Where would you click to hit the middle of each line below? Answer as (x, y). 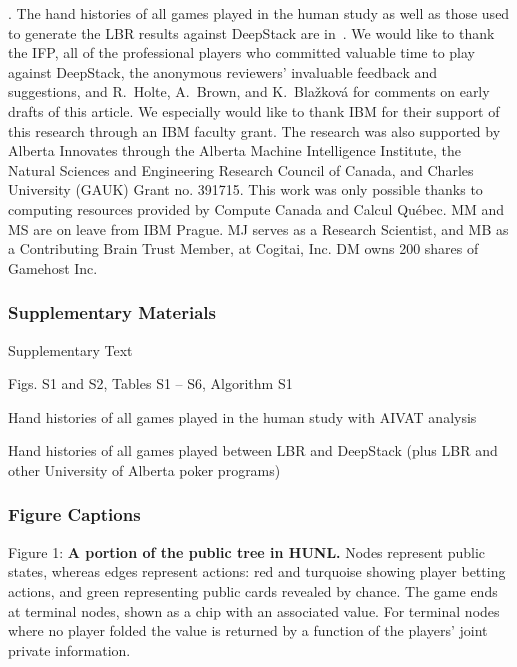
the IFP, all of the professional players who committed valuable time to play (241, 52)
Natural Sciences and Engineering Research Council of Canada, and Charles (241, 169)
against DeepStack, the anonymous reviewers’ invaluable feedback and (223, 71)
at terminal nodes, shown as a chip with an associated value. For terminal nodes (254, 610)
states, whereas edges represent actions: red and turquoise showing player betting (257, 571)
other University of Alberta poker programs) (144, 469)
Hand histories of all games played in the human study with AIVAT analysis (242, 416)
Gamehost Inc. (53, 267)
